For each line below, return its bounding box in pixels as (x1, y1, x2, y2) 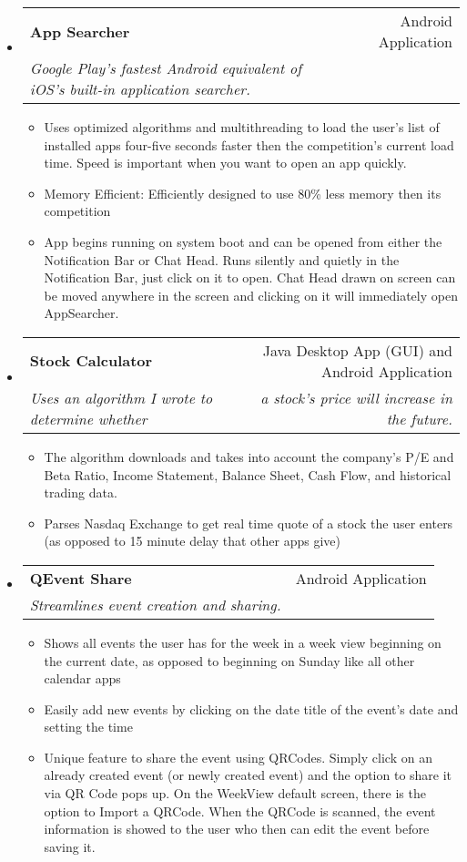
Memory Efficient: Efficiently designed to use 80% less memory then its (44, 183, 442, 202)
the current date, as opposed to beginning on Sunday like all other (44, 651, 415, 670)
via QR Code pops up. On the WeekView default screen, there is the (44, 784, 426, 803)
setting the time (44, 717, 133, 736)
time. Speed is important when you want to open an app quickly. (44, 153, 407, 172)
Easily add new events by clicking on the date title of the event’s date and (44, 699, 459, 718)
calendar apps (44, 669, 121, 688)
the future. (386, 407, 452, 429)
